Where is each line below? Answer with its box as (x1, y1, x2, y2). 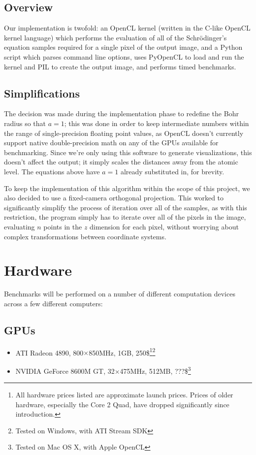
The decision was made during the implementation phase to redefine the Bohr (4, 108, 239, 119)
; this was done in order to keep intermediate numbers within (64, 118, 249, 128)
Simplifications (4, 85, 80, 100)
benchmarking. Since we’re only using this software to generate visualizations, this (4, 147, 252, 157)
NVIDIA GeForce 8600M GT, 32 (15, 365, 115, 376)
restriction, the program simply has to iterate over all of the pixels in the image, (4, 212, 246, 222)
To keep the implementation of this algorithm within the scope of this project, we (4, 183, 250, 193)
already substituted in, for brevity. (120, 166, 224, 176)
